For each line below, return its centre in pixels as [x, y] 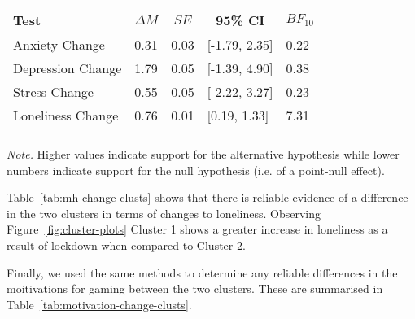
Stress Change [53, 92]
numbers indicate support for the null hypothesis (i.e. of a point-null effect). [196, 170]
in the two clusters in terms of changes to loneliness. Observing [164, 213]
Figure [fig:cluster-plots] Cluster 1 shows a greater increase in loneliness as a [197, 229]
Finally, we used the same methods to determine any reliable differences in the [202, 272]
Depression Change [68, 68]
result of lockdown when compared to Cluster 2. [126, 245]
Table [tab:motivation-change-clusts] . [99, 304]
